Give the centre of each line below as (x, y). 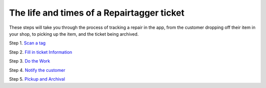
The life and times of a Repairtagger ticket (97, 13)
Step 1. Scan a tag (27, 43)
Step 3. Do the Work (30, 61)
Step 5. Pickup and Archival (37, 79)
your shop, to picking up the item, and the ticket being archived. (74, 34)
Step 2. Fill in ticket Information (41, 52)
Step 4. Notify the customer (37, 70)
